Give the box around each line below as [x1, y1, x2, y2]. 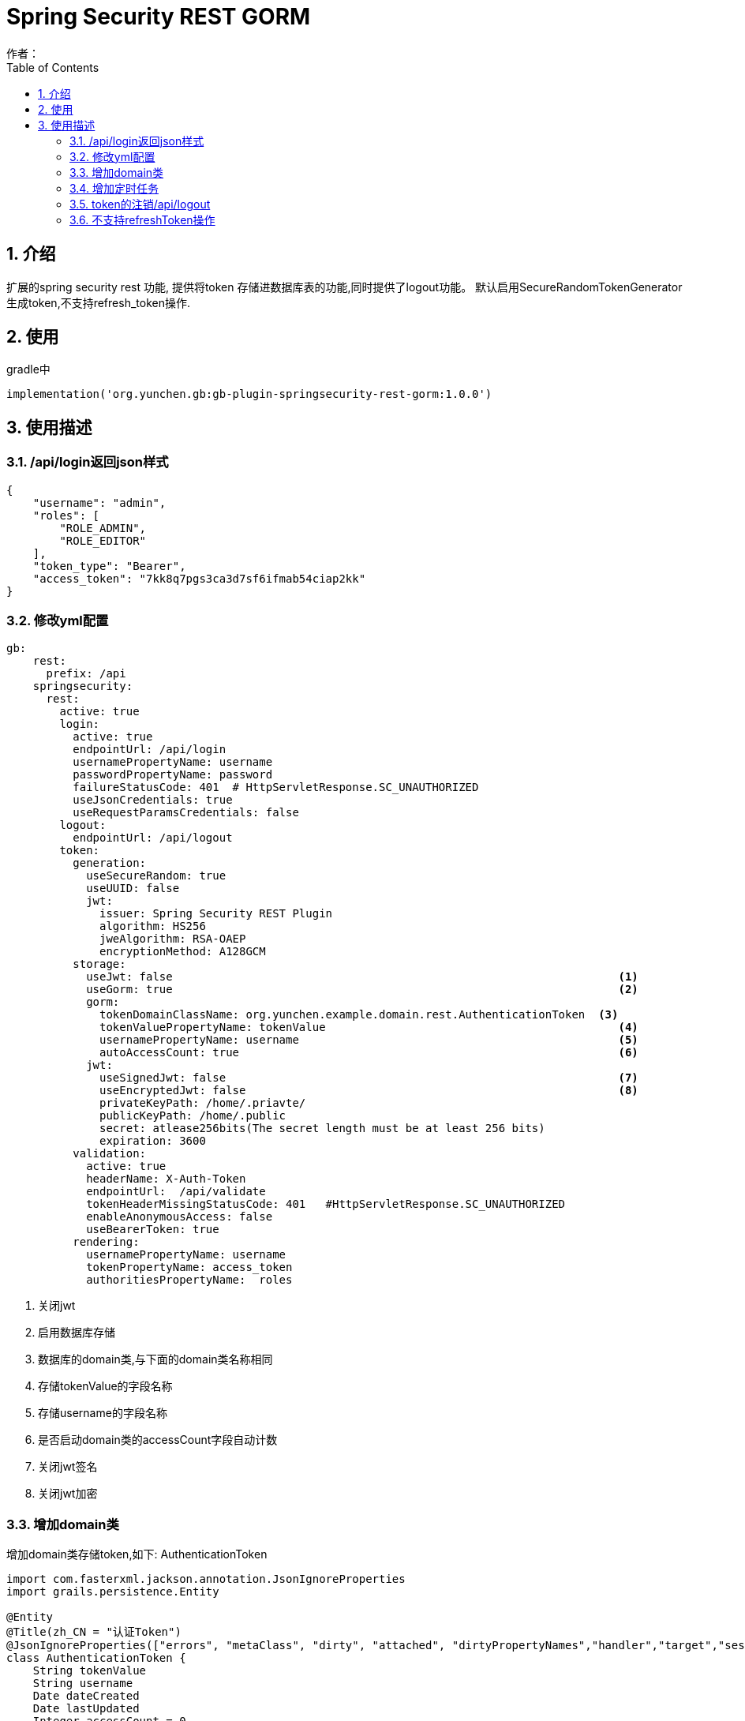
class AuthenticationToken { [6, 1652, 186, 1665]
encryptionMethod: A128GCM [99, 945, 266, 958]
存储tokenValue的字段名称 [38, 1379, 173, 1393]
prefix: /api [46, 667, 126, 681]
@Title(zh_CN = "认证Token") [6, 1625, 182, 1639]
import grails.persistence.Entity [6, 1585, 219, 1599]
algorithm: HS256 [99, 920, 206, 933]
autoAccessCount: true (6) [99, 1046, 638, 1059]
